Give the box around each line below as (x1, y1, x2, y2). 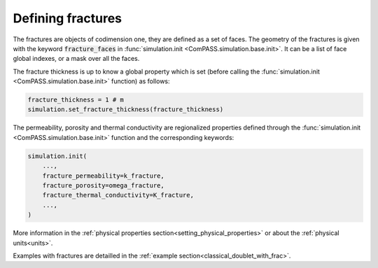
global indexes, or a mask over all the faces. (13, 55, 140, 63)
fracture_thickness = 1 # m (27, 96, 124, 104)
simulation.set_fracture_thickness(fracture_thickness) (27, 106, 224, 113)
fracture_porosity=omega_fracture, (42, 182, 164, 190)
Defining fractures (13, 10, 122, 26)
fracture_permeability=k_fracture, (42, 171, 164, 180)
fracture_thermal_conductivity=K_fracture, (42, 191, 194, 199)
